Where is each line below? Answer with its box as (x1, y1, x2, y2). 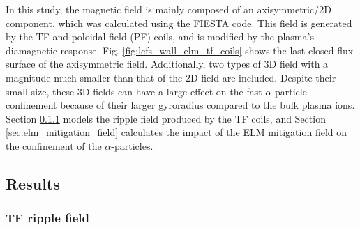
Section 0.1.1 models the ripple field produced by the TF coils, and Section (6, 111, 326, 125)
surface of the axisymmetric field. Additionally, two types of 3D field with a (6, 56, 329, 71)
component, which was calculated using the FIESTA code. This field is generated (6, 15, 352, 30)
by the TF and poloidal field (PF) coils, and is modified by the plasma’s (6, 29, 314, 44)
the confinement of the (6, 138, 102, 153)
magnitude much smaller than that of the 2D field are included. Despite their (6, 70, 336, 84)
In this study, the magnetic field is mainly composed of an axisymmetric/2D (6, 2, 331, 16)
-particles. (111, 138, 153, 153)
